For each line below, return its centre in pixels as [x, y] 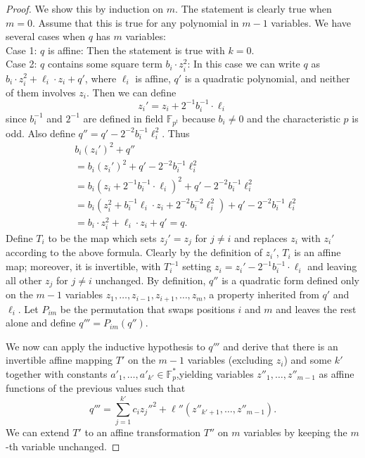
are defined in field [123, 118]
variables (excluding [230, 360]
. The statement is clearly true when [254, 8]
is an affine [318, 252]
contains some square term [105, 64]
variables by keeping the [295, 432]
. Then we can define [131, 92]
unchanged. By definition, [151, 280]
